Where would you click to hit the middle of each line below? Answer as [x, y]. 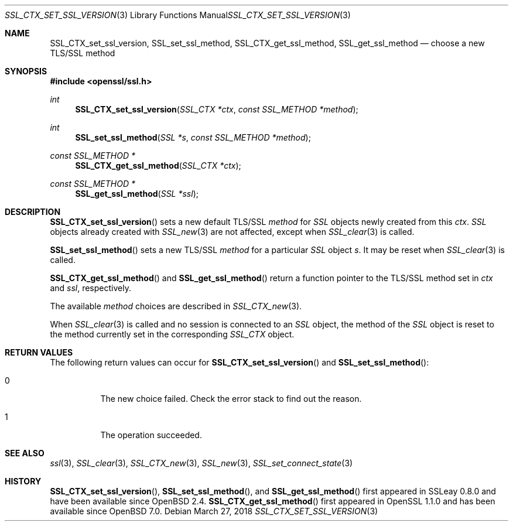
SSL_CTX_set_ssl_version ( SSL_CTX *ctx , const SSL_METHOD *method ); [217, 109]
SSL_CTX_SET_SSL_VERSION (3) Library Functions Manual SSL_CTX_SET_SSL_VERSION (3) [178, 15]
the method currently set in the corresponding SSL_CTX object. [172, 334]
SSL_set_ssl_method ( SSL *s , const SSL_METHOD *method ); [193, 137]
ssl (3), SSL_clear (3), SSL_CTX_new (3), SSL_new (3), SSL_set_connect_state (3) [201, 463]
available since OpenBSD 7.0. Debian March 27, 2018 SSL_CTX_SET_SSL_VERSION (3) [214, 511]
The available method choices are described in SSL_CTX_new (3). [176, 306]
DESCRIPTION [33, 212]
